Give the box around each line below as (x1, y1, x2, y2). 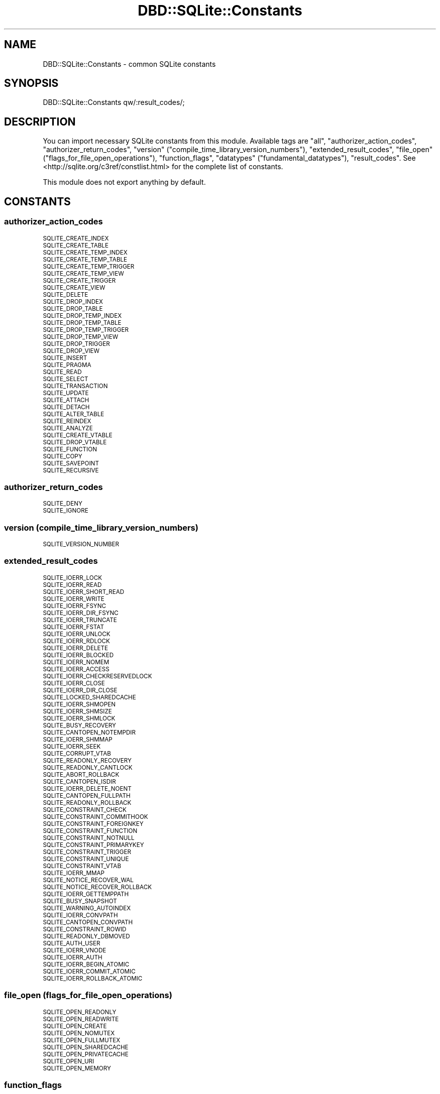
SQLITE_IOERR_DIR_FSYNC (43, 609, 119, 617)
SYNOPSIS (4, 77, 59, 90)
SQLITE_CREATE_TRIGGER (43, 277, 116, 284)
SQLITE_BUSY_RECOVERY (43, 721, 116, 729)
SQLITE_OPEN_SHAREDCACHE (43, 1043, 129, 1051)
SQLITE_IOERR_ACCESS (43, 665, 109, 673)
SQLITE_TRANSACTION (43, 382, 108, 390)
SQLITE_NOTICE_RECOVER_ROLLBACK (43, 883, 152, 891)
